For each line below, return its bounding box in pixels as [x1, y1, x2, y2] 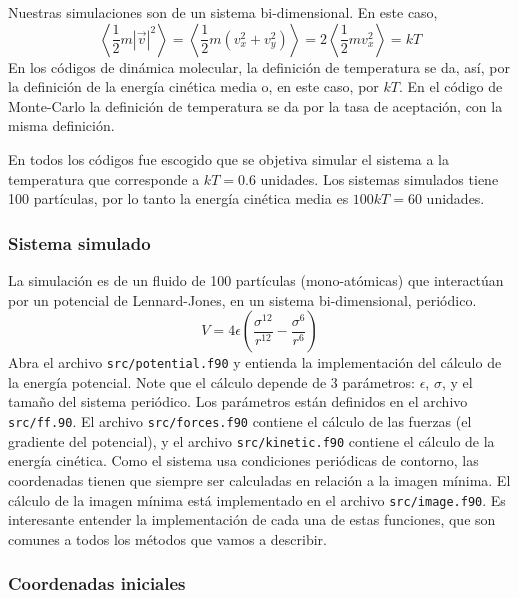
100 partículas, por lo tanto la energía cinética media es [8, 188, 349, 209]
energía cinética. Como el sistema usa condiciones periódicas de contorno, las [8, 450, 479, 471]
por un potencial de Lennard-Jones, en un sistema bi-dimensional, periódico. [8, 289, 477, 310]
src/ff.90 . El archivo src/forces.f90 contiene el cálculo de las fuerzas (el [8, 411, 472, 431]
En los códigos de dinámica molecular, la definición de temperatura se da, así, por [8, 56, 510, 77]
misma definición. [8, 115, 115, 136]
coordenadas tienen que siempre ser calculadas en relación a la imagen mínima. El [8, 469, 511, 490]
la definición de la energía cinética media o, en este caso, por [8, 76, 379, 97]
